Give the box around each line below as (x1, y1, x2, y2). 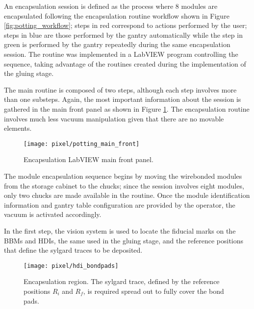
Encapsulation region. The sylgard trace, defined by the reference (24, 276, 220, 286)
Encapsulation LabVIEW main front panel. (24, 154, 153, 165)
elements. (4, 123, 32, 133)
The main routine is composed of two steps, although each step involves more (4, 84, 237, 95)
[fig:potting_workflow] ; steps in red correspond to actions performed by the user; (4, 20, 247, 30)
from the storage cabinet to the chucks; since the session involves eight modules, (4, 180, 244, 190)
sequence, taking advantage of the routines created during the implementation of (4, 58, 246, 69)
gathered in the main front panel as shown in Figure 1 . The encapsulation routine (4, 103, 250, 114)
